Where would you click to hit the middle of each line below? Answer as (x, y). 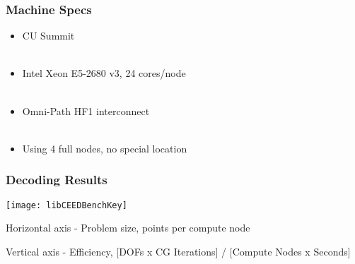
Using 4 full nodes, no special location (105, 148)
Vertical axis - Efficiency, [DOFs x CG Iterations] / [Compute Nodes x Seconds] (178, 251)
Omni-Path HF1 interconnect (86, 110)
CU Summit (48, 36)
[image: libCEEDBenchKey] (66, 205)
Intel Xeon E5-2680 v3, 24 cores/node (104, 73)
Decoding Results (57, 180)
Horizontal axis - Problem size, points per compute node (128, 228)
